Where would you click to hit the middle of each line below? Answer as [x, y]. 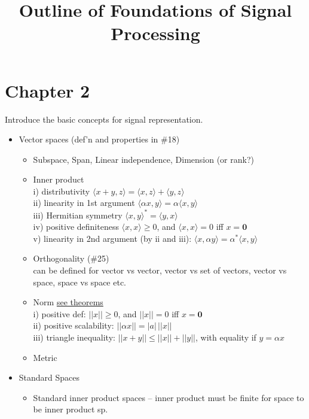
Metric [45, 357]
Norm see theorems [68, 302]
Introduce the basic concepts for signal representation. [104, 119]
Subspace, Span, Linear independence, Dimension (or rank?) [143, 159]
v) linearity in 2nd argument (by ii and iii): [112, 238]
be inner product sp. [71, 409]
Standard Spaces [49, 377]
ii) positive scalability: [74, 325]
